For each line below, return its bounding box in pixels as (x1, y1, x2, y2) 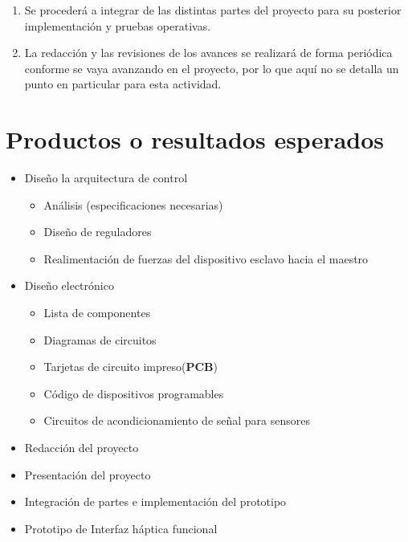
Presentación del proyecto (24, 466, 151, 483)
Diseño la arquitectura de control (24, 169, 188, 186)
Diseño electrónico (24, 277, 114, 294)
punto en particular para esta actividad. (24, 75, 222, 92)
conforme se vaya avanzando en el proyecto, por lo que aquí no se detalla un (24, 59, 399, 76)
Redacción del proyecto (24, 439, 139, 456)
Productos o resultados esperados (6, 123, 385, 156)
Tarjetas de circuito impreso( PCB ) (43, 358, 218, 375)
